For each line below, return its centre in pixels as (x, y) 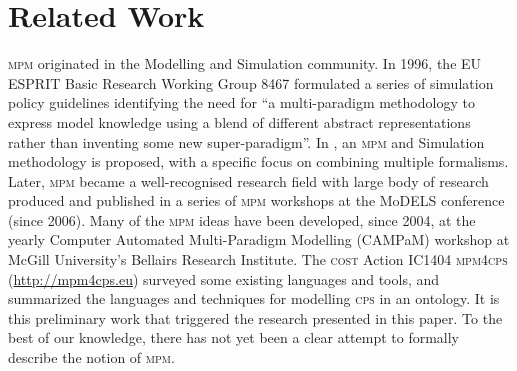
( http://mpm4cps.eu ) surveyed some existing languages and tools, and (224, 278)
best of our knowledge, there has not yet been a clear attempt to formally (234, 337)
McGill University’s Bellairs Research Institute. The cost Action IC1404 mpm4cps (258, 259)
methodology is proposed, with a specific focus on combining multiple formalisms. (258, 161)
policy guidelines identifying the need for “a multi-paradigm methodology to (241, 102)
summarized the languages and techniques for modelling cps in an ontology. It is (254, 298)
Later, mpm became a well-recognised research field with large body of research (248, 180)
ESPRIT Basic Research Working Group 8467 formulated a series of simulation (251, 82)
